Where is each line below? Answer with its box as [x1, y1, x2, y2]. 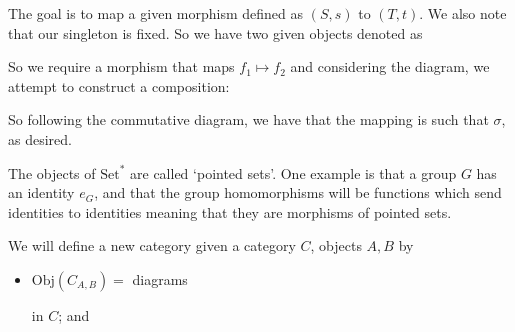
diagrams [132, 268, 188, 289]
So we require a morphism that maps [8, 56, 235, 77]
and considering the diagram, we [290, 56, 490, 77]
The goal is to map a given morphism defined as [8, 3, 304, 23]
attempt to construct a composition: [8, 75, 230, 96]
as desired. [8, 128, 72, 149]
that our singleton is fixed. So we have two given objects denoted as [8, 22, 423, 43]
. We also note [419, 3, 507, 23]
